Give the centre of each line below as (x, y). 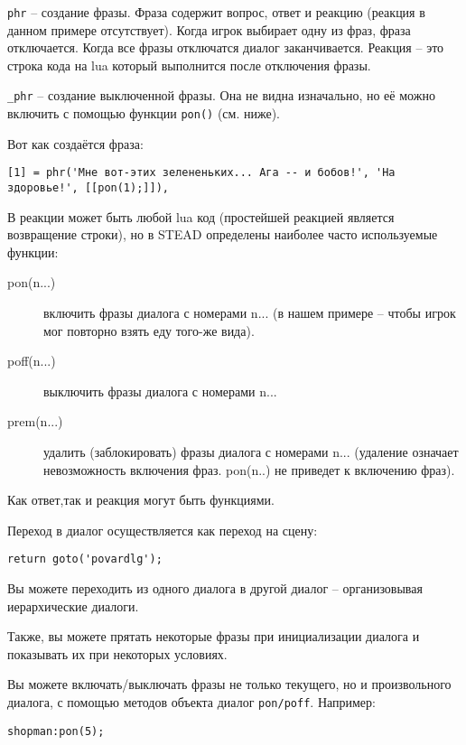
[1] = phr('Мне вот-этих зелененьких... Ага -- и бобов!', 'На (201, 173)
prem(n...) (35, 421)
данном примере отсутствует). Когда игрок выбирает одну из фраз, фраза (209, 29)
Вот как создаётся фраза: (75, 143)
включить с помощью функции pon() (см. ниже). (144, 113)
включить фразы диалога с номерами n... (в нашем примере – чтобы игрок (250, 313)
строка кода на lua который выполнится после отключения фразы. (189, 65)
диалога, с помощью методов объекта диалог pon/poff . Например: (191, 702)
